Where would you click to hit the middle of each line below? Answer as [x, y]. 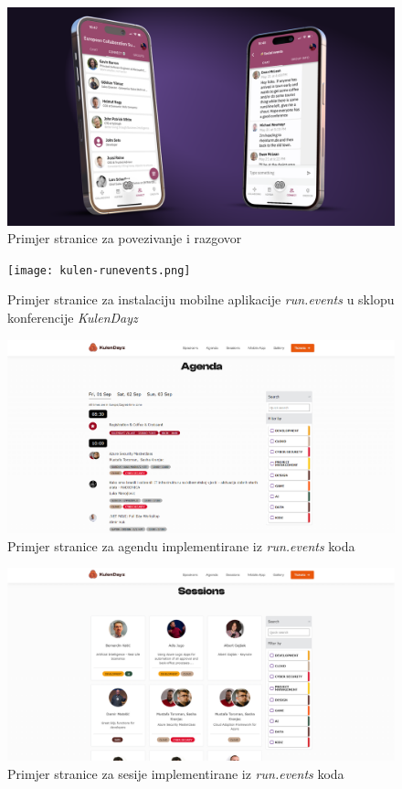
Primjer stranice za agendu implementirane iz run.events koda [181, 545]
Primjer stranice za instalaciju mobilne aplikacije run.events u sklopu [201, 299]
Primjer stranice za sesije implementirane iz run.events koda [176, 773]
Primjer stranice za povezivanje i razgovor [125, 238]
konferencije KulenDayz [73, 317]
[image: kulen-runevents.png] [99, 270]
